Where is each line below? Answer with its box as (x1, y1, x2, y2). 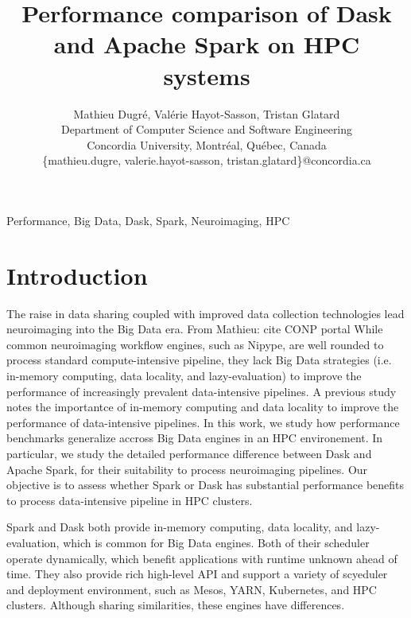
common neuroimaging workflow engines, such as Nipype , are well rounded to (6, 336, 384, 352)
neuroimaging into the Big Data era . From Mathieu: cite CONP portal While (6, 321, 383, 337)
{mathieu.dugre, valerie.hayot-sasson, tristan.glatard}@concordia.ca (42, 152, 371, 169)
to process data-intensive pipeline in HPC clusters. (6, 492, 253, 508)
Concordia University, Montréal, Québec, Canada (87, 136, 327, 153)
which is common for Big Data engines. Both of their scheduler (63, 534, 370, 550)
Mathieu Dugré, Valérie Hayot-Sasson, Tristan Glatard (73, 105, 340, 122)
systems (163, 59, 250, 91)
